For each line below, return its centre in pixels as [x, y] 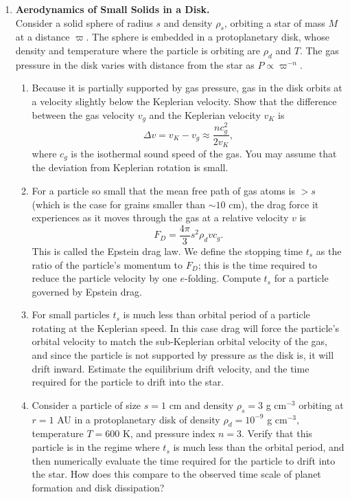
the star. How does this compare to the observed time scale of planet [176, 474]
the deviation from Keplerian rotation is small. [130, 167]
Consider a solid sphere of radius [84, 22]
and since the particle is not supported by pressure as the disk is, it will [183, 355]
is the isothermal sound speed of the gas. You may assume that [204, 154]
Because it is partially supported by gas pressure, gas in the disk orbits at [187, 88]
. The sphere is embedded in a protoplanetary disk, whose [208, 37]
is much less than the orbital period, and [259, 447]
